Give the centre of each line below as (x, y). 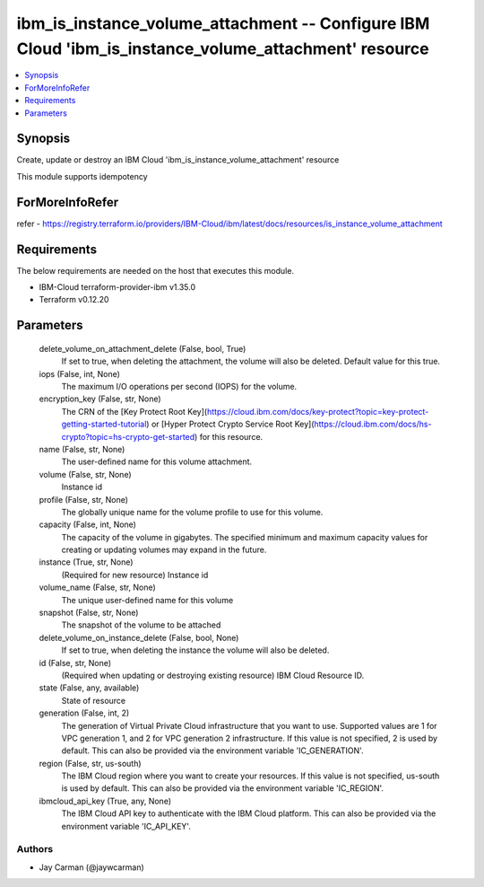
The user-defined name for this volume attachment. (157, 461)
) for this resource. (229, 436)
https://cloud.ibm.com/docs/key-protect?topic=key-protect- (318, 411)
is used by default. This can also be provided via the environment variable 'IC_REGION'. (223, 788)
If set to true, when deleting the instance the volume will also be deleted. (195, 650)
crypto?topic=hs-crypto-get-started (128, 436)
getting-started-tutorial (104, 424)
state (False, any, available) (89, 688)
